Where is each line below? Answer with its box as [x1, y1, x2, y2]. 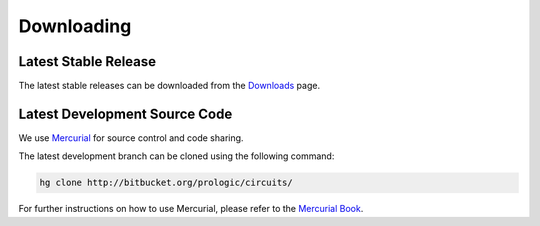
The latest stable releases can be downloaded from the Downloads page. [18, 80, 320, 92]
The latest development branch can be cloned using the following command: [18, 150, 335, 162]
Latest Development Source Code [18, 105, 233, 122]
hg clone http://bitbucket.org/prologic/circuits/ [39, 177, 294, 189]
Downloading [18, 15, 132, 37]
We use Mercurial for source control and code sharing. [18, 131, 244, 144]
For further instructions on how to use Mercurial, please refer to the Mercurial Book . [18, 203, 364, 215]
